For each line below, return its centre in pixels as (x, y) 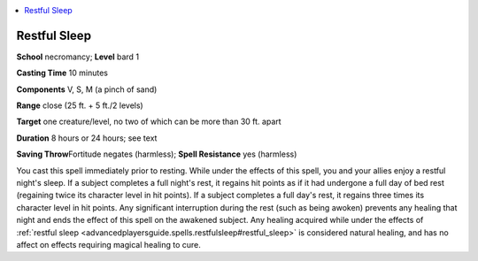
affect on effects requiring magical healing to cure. (108, 244)
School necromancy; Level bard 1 (78, 57)
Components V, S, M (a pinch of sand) (87, 89)
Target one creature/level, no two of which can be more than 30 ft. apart (149, 122)
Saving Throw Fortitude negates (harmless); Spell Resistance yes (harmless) (157, 154)
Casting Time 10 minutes (62, 73)
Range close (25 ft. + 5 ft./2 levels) (80, 105)
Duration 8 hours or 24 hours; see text (87, 138)
